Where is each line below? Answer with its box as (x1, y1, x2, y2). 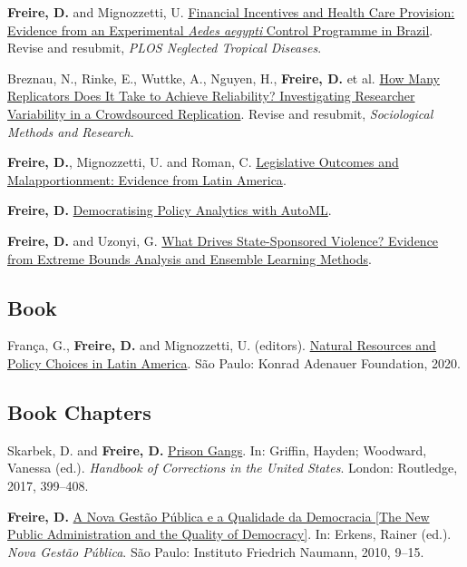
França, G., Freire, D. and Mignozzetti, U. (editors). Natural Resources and (7, 336, 436, 355)
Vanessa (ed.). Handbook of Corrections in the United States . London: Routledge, (7, 458, 458, 477)
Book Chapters (7, 397, 151, 425)
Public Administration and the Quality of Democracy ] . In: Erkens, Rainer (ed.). (7, 524, 452, 543)
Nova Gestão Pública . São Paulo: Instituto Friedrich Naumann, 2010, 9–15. (7, 542, 424, 561)
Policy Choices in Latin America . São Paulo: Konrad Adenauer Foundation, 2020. (7, 353, 461, 372)
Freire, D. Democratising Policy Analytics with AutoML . (7, 200, 332, 220)
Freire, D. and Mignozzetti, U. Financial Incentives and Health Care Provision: (7, 3, 455, 21)
